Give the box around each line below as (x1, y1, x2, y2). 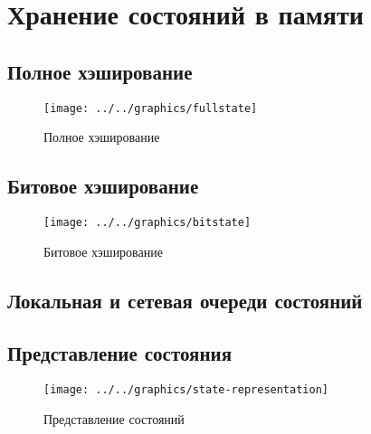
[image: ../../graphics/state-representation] (43, 383, 328, 397)
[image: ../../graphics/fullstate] (43, 101, 258, 115)
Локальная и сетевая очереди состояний (7, 286, 363, 314)
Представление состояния (7, 339, 233, 367)
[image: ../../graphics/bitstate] (43, 216, 252, 230)
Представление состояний (43, 409, 185, 428)
